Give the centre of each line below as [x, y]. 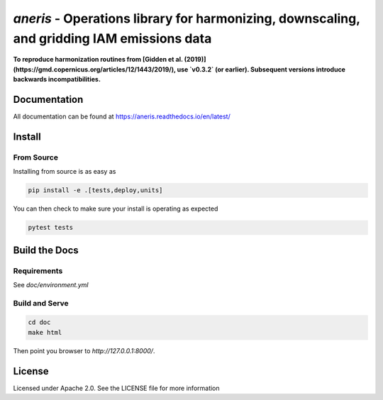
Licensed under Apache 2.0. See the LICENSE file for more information [116, 388]
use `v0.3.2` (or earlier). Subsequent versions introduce [261, 69]
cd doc [39, 322]
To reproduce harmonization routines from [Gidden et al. [98, 60]
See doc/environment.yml [51, 284]
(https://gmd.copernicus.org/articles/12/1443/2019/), [95, 69]
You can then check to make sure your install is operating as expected [116, 209]
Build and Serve [41, 303]
